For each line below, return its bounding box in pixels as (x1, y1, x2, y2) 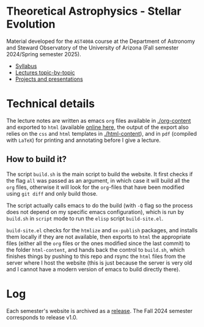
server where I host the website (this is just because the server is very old (6, 259, 192, 266)
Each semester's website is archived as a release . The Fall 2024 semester (6, 307, 193, 314)
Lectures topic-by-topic (15, 68, 75, 76)
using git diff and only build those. (6, 189, 98, 197)
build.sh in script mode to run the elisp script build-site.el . (6, 215, 164, 222)
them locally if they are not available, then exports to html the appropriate (6, 233, 191, 240)
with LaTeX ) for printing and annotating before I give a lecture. (6, 136, 161, 144)
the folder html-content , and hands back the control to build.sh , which (6, 246, 185, 253)
